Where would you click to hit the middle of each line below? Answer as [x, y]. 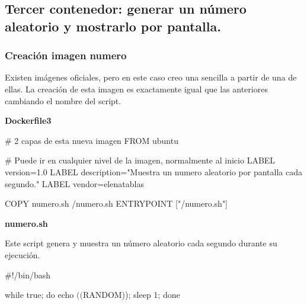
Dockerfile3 [28, 121]
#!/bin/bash [28, 274]
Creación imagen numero [66, 55]
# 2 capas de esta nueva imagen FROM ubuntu [92, 140]
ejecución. [23, 254]
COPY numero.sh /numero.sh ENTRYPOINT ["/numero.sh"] [116, 203]
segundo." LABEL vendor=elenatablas [74, 183]
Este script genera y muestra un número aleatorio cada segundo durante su [141, 243]
